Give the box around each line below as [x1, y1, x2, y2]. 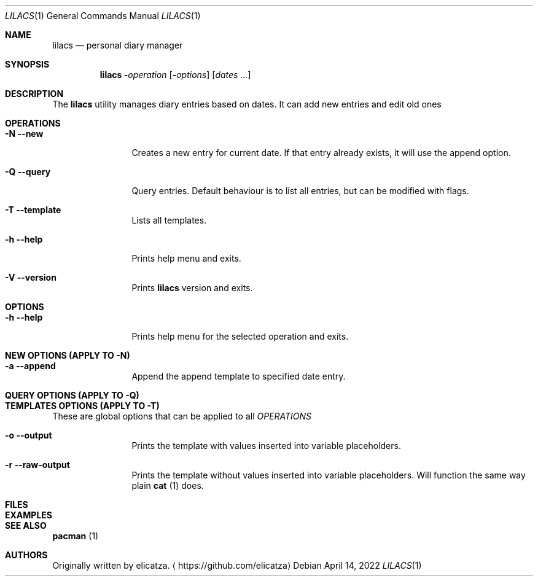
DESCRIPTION [5, 88, 64, 99]
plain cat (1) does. [131, 480, 204, 491]
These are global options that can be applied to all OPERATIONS [52, 411, 312, 421]
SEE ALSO [5, 520, 47, 531]
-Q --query [5, 166, 51, 177]
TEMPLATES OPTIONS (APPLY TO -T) [5, 400, 160, 411]
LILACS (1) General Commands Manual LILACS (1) [5, 10, 201, 21]
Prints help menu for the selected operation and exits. [131, 331, 349, 341]
